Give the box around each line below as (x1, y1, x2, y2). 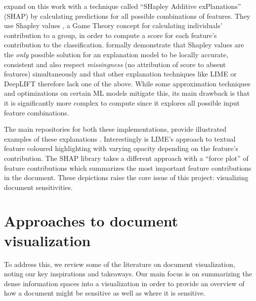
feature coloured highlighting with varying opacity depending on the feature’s (4, 143, 238, 153)
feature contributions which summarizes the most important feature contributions (4, 162, 252, 173)
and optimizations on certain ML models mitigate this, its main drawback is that (4, 88, 250, 98)
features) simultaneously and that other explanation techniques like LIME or (4, 69, 237, 79)
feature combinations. (4, 107, 69, 117)
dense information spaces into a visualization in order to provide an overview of (4, 278, 245, 288)
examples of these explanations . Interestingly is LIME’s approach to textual (4, 133, 236, 144)
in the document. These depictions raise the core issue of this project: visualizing (4, 172, 249, 183)
